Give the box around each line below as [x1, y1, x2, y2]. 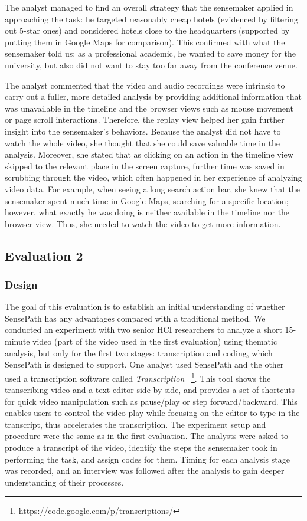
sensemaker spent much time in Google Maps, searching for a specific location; [5, 194, 289, 207]
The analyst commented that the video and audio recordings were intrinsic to [5, 78, 285, 91]
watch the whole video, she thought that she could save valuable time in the [5, 136, 280, 149]
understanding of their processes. [5, 476, 124, 488]
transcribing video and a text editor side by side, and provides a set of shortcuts [5, 384, 295, 396]
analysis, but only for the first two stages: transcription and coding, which [5, 346, 273, 359]
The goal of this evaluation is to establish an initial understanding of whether [5, 300, 285, 313]
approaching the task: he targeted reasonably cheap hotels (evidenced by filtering [5, 12, 299, 25]
